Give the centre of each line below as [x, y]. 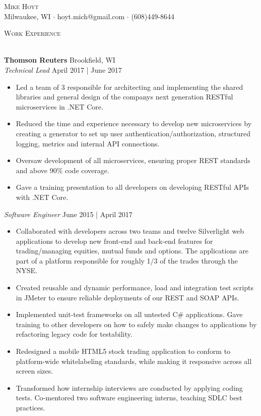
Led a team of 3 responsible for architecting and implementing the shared [129, 87]
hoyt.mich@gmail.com [91, 16]
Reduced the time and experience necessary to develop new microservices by [134, 123]
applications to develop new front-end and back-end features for [114, 241]
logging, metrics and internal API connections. [88, 143]
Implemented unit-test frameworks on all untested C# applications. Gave [129, 314]
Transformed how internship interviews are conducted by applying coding [129, 387]
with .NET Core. [42, 197]
